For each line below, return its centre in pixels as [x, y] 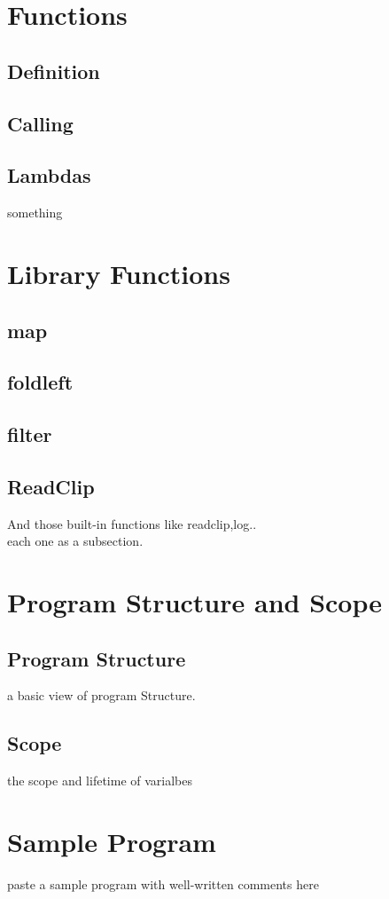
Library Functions [119, 273]
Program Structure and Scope [194, 602]
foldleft [40, 382]
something [35, 213]
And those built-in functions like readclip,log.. [132, 523]
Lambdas [49, 175]
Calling [40, 123]
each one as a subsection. [75, 541]
